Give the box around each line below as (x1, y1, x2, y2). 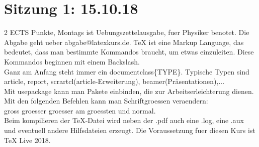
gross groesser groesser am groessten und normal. (4, 105, 156, 115)
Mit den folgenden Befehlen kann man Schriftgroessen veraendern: (4, 95, 208, 106)
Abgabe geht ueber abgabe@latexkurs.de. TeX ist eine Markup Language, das (4, 36, 244, 47)
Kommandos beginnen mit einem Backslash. (4, 56, 140, 66)
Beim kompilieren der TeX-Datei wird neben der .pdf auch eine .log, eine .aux (4, 115, 244, 125)
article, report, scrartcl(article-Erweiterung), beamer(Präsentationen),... (4, 76, 225, 86)
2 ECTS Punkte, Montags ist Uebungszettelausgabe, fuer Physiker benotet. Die (4, 27, 249, 37)
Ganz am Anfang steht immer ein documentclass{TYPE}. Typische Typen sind (4, 66, 249, 76)
